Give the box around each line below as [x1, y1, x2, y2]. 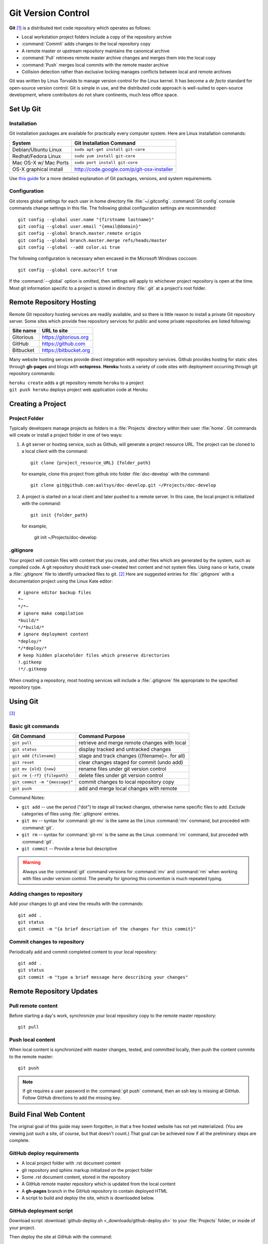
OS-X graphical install [12, 166, 63, 173]
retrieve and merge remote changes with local [78, 739, 186, 746]
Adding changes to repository [9, 890, 83, 897]
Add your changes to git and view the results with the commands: [9, 901, 144, 907]
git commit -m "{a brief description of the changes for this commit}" [18, 926, 196, 932]
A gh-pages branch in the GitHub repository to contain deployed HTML [21, 1188, 168, 1194]
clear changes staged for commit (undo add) [78, 759, 184, 766]
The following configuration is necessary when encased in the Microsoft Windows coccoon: [9, 255, 198, 261]
